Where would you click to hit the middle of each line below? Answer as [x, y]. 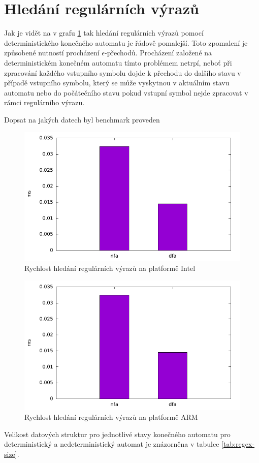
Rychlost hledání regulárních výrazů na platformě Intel [110, 268]
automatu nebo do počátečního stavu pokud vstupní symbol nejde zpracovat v [126, 92]
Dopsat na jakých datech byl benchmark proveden [82, 119]
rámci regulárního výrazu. [44, 102]
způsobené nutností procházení [52, 53]
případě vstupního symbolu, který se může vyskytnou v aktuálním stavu [117, 83]
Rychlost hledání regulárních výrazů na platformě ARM [111, 417]
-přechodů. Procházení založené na [158, 53]
